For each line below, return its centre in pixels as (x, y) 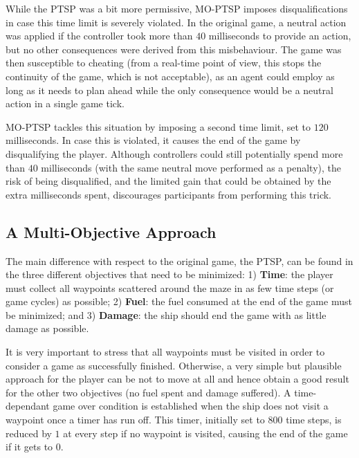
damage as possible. (47, 328)
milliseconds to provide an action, (280, 36)
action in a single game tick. (65, 103)
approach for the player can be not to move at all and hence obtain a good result (177, 379)
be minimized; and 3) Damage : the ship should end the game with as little (166, 314)
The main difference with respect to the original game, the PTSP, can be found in (179, 260)
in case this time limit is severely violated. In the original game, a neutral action (176, 22)
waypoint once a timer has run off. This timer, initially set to (135, 420)
